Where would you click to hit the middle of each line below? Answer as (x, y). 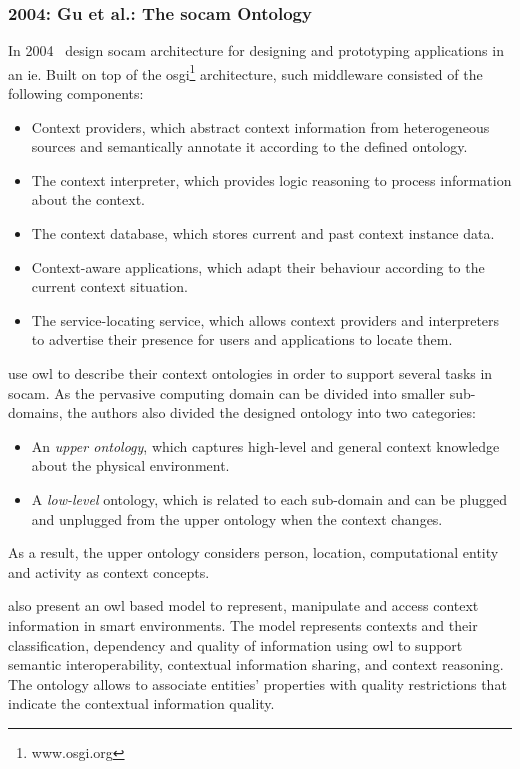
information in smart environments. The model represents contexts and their (243, 624)
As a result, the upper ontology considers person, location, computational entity (253, 552)
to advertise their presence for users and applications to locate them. (242, 339)
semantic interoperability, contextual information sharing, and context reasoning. (256, 664)
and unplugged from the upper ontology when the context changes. (237, 518)
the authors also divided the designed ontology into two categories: (271, 412)
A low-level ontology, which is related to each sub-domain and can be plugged (269, 498)
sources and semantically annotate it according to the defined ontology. (249, 146)
